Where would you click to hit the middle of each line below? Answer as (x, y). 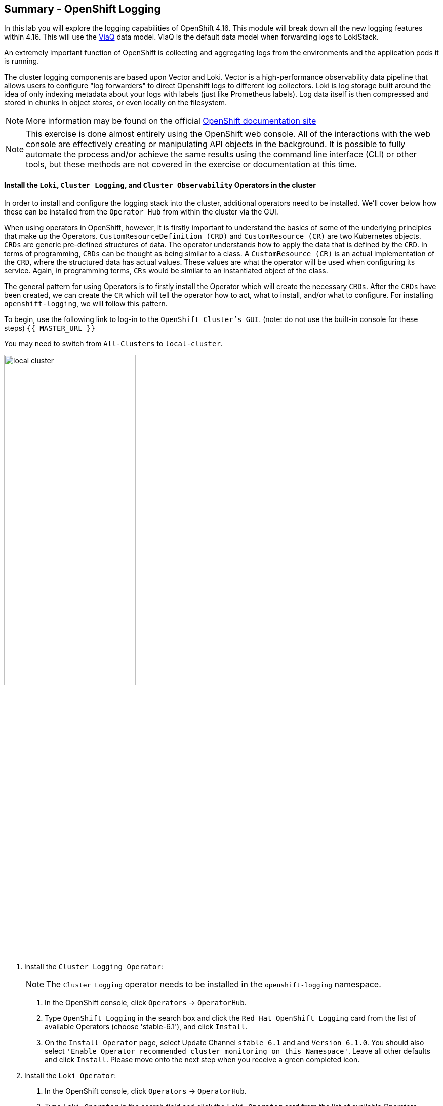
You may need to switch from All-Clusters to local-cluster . (113, 343)
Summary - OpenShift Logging (83, 9)
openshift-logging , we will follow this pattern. (86, 303)
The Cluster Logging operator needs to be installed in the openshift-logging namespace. (214, 985)
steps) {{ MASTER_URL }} (50, 328)
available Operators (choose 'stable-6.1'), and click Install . (146, 1027)
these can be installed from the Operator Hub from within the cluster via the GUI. (141, 211)
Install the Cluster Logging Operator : (94, 967)
